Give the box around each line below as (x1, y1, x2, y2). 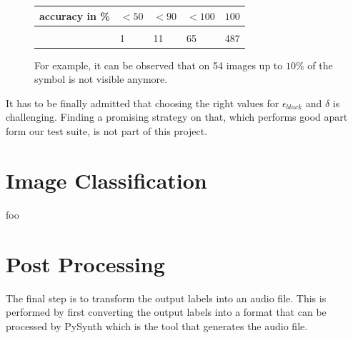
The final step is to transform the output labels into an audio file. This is (6, 290, 327, 305)
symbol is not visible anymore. (34, 71, 168, 86)
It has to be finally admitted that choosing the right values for (6, 95, 279, 110)
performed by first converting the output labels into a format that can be (6, 304, 327, 319)
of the (307, 57, 333, 72)
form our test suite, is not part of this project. (6, 124, 208, 139)
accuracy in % (39, 8, 110, 23)
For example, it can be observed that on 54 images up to (34, 57, 283, 72)
